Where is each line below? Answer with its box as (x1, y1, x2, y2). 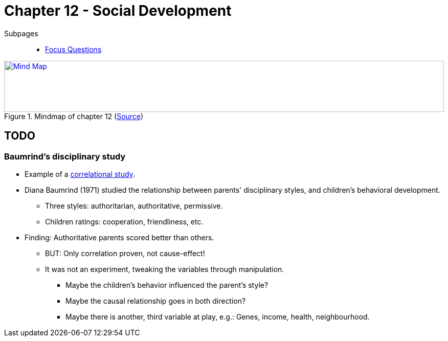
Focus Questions (45, 44, 102, 54)
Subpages (4, 29, 38, 38)
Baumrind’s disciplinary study (4, 151, 126, 162)
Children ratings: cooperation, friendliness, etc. (45, 217, 204, 226)
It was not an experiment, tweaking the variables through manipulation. (45, 264, 284, 274)
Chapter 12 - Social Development (4, 2, 232, 19)
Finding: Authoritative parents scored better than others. (25, 233, 214, 242)
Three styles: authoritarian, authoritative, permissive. (45, 201, 223, 210)
